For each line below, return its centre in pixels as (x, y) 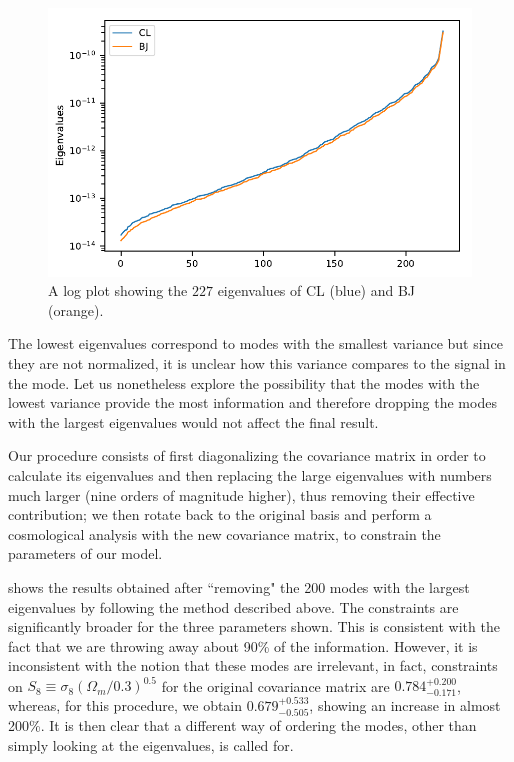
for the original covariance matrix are (275, 685)
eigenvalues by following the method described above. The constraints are (233, 606)
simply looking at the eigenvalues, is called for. (151, 745)
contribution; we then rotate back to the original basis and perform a (220, 514)
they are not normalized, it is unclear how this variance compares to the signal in (257, 362)
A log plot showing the (118, 290)
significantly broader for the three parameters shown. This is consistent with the (254, 626)
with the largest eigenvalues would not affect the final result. (193, 421)
